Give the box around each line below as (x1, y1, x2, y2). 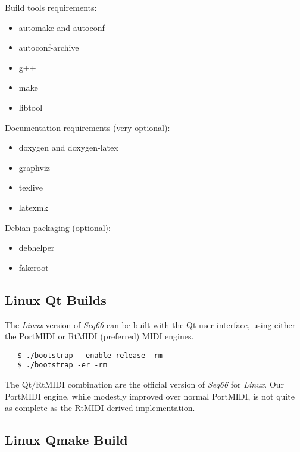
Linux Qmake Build (5, 431, 128, 449)
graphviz (18, 161, 50, 173)
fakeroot (18, 261, 49, 273)
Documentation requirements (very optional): (5, 121, 170, 133)
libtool (18, 101, 43, 113)
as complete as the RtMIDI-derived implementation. (5, 401, 195, 414)
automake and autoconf (18, 21, 105, 33)
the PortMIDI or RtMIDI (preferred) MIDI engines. (5, 330, 194, 342)
